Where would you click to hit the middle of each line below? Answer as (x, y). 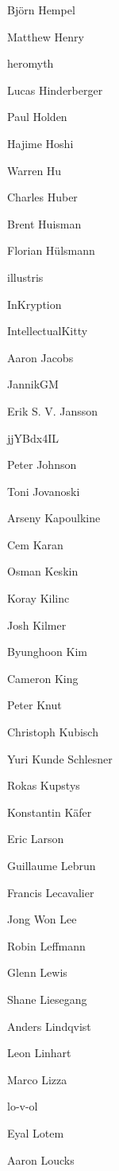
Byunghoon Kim (47, 652)
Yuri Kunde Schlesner (60, 758)
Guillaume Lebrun (52, 865)
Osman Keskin (43, 571)
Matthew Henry (46, 36)
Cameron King (43, 678)
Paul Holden (37, 117)
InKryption (35, 304)
